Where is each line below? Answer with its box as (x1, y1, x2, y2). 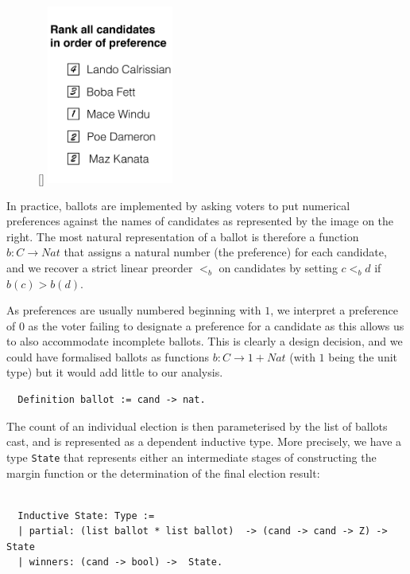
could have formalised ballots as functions (6, 348, 210, 365)
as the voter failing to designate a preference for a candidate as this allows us (28, 317, 404, 334)
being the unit (328, 348, 397, 365)
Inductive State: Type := (17, 510, 155, 521)
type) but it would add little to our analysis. (6, 364, 223, 381)
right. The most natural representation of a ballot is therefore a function (6, 228, 359, 244)
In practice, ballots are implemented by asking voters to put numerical (6, 197, 350, 213)
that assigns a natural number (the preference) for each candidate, (64, 244, 387, 260)
